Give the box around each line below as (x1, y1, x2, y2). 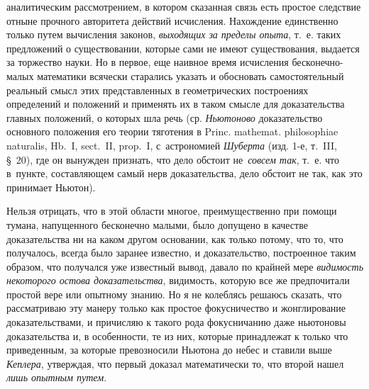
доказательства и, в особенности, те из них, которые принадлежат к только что (6, 328, 348, 343)
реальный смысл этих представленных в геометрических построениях (6, 82, 309, 97)
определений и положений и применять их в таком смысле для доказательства (6, 96, 345, 111)
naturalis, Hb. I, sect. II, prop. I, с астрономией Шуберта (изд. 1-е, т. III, (6, 137, 337, 152)
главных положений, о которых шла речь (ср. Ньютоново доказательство (6, 110, 323, 125)
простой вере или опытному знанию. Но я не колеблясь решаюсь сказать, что (6, 286, 342, 301)
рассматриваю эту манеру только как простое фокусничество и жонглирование (6, 300, 346, 315)
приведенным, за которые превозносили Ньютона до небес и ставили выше (6, 342, 332, 357)
